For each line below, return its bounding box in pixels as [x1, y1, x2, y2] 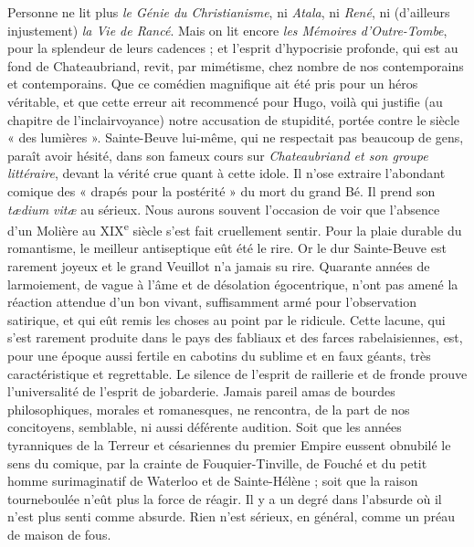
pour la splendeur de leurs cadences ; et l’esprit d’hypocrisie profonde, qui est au [7, 38, 458, 58]
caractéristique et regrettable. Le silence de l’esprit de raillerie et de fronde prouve [7, 363, 468, 383]
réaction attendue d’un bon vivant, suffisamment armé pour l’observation [7, 292, 417, 311]
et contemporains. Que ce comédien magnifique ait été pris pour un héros [7, 74, 418, 93]
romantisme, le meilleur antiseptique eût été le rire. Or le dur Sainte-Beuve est [7, 238, 447, 258]
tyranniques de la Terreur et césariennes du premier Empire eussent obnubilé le [7, 435, 451, 454]
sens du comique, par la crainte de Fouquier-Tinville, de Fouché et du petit [7, 453, 427, 472]
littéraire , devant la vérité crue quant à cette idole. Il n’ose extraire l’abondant [7, 163, 446, 183]
